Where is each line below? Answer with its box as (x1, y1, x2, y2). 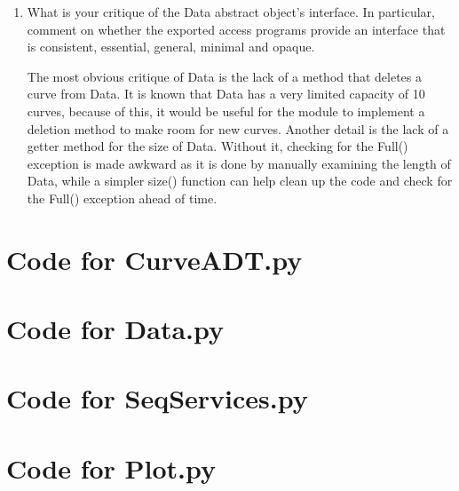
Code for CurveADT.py (6, 241, 303, 277)
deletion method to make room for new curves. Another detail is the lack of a (27, 119, 449, 138)
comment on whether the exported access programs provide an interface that (27, 20, 446, 38)
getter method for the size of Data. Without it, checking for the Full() (27, 137, 408, 155)
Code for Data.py (6, 311, 225, 347)
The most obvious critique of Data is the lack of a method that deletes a (27, 67, 423, 85)
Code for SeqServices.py (6, 380, 308, 416)
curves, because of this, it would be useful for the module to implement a (27, 101, 425, 120)
